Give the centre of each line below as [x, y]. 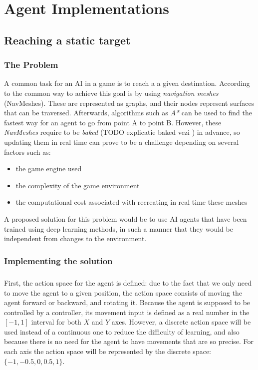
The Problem [31, 65]
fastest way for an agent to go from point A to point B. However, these [113, 122]
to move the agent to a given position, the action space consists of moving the [123, 292]
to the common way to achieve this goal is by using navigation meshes [111, 93]
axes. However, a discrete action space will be [181, 322]
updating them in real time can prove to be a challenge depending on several [122, 142]
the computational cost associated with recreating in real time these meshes [131, 202]
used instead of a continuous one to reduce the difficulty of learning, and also [122, 331]
